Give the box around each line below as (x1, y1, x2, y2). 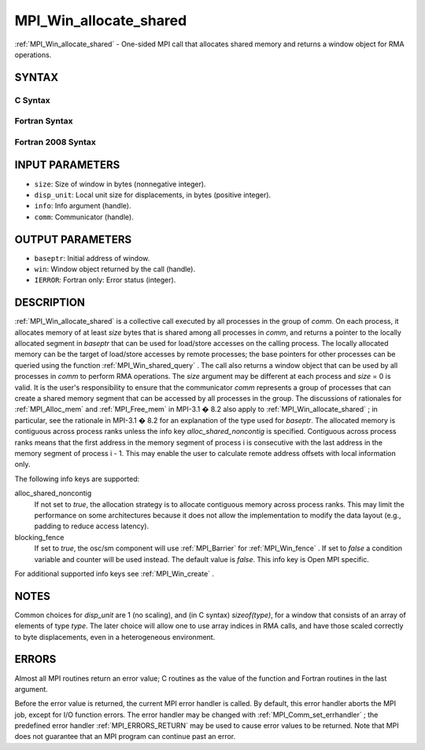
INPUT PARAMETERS (14, 158, 120, 172)
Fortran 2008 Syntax (14, 136, 96, 147)
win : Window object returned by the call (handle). (34, 264, 196, 274)
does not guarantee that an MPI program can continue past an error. (14, 732, 236, 741)
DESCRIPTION (14, 296, 86, 310)
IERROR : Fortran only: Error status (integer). (34, 275, 176, 285)
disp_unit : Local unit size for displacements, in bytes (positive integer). (34, 189, 272, 200)
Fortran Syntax (14, 116, 73, 127)
